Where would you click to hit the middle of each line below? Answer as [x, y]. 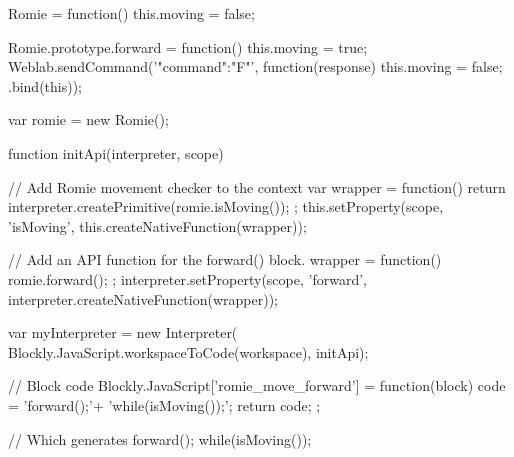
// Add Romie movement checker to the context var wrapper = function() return [257, 186]
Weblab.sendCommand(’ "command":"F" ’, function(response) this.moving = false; [255, 66]
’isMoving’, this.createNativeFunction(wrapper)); [157, 225]
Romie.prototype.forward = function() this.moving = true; [188, 46]
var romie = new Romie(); [88, 119]
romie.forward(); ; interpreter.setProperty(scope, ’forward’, [187, 278]
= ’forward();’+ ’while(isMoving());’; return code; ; [164, 404]
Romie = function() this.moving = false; [131, 13]
